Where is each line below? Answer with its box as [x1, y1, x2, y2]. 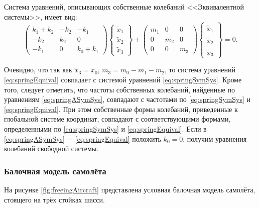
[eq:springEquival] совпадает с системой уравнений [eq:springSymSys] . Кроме [4, 74, 242, 85]
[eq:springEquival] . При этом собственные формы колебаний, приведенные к [4, 103, 238, 114]
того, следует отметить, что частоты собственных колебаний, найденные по [4, 84, 235, 94]
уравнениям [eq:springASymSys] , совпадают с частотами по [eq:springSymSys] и [4, 94, 250, 105]
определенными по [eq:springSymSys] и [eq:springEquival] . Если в [4, 124, 207, 134]
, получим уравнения [183, 133, 247, 144]
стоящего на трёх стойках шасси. [4, 194, 105, 204]
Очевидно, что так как [4, 64, 72, 75]
